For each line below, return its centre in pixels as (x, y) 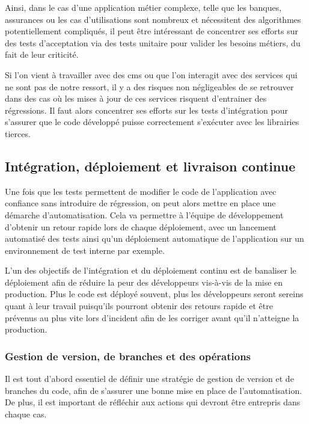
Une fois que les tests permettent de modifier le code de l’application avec (141, 191)
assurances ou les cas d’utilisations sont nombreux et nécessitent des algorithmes (153, 19)
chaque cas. (26, 413)
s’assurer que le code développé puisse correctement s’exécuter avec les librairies (152, 122)
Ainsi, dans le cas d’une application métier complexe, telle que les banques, (143, 7)
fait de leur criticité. (42, 54)
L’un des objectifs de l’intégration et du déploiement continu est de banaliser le (151, 270)
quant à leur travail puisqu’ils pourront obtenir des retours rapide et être (139, 306)
